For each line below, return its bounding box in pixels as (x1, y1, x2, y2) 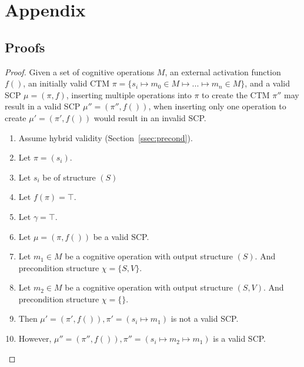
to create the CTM (202, 88, 270, 101)
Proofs (5, 38, 45, 56)
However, (18, 332, 52, 345)
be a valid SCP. (93, 230, 149, 242)
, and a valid (245, 77, 290, 89)
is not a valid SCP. (171, 312, 239, 325)
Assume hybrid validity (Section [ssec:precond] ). (18, 131, 193, 144)
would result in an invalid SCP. (93, 111, 206, 124)
